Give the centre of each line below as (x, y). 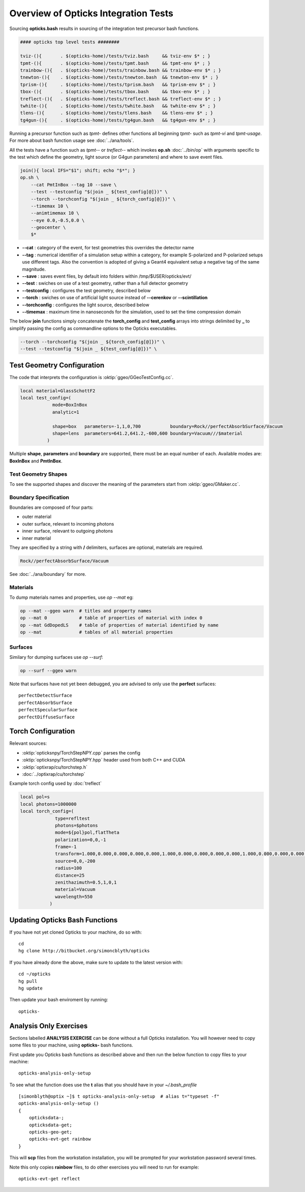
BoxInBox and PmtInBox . (36, 461)
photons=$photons (77, 825)
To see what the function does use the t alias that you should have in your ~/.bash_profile (103, 1085)
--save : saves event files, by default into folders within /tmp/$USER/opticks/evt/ (107, 276)
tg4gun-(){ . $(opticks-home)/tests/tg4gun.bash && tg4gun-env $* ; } (118, 120)
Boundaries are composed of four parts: (51, 507)
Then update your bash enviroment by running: (59, 1000)
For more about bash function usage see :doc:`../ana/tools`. (72, 140)
